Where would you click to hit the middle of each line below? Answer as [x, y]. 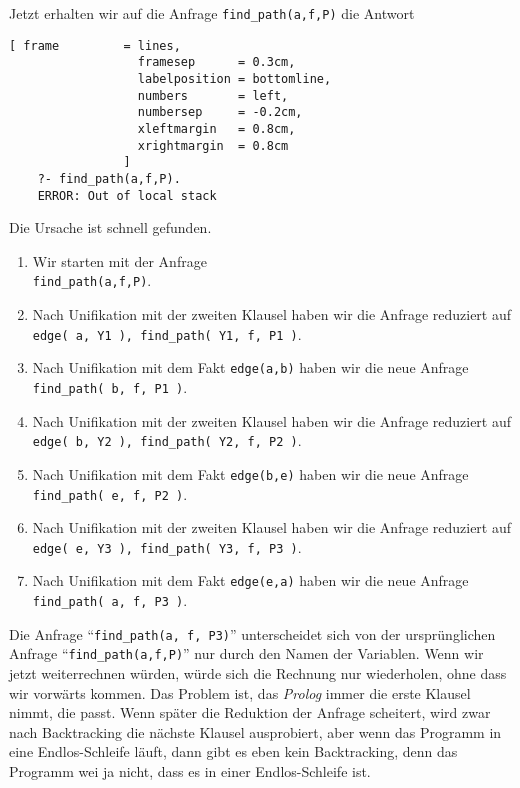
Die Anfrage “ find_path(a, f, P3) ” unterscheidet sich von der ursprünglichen [252, 633]
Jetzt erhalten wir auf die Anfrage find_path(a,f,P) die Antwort [212, 13]
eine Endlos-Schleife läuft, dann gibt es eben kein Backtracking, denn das [233, 751]
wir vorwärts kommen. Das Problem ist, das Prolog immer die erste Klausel [240, 692]
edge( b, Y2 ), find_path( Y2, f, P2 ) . [167, 440]
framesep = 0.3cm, [216, 62]
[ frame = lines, [95, 45]
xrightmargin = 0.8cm [213, 145]
